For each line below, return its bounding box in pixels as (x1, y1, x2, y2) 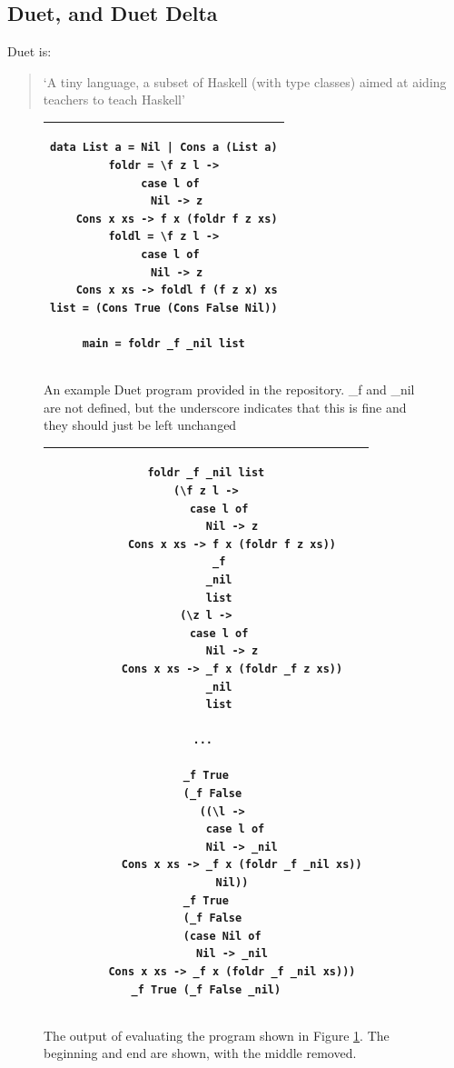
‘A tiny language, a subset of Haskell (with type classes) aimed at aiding (43, 72, 447, 91)
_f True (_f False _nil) (131, 983, 281, 996)
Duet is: (7, 42, 52, 61)
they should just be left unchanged (44, 415, 237, 434)
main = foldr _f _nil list (82, 337, 245, 351)
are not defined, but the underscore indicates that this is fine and (44, 397, 407, 416)
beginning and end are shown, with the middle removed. (44, 1043, 357, 1063)
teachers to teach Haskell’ (43, 90, 185, 109)
